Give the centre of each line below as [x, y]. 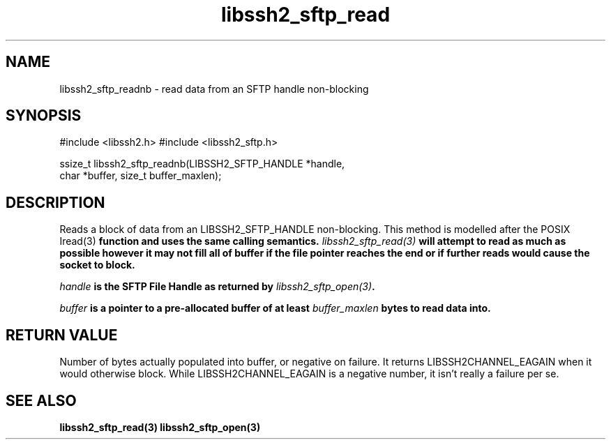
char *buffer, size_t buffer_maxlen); [141, 176]
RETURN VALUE [62, 335]
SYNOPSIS [44, 116]
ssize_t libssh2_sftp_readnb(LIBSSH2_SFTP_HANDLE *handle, [202, 164]
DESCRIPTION [55, 202]
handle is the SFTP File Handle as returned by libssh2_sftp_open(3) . [217, 287]
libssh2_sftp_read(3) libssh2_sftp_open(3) [160, 427]
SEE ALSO [41, 400]
